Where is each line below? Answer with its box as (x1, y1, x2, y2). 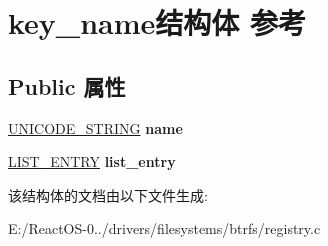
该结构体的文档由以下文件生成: (8, 184, 208, 205)
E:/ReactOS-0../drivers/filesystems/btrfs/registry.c (8, 218, 321, 239)
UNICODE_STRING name (8, 117, 183, 138)
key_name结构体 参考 (8, 2, 307, 43)
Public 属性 (8, 70, 126, 101)
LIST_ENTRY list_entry (8, 151, 176, 172)
